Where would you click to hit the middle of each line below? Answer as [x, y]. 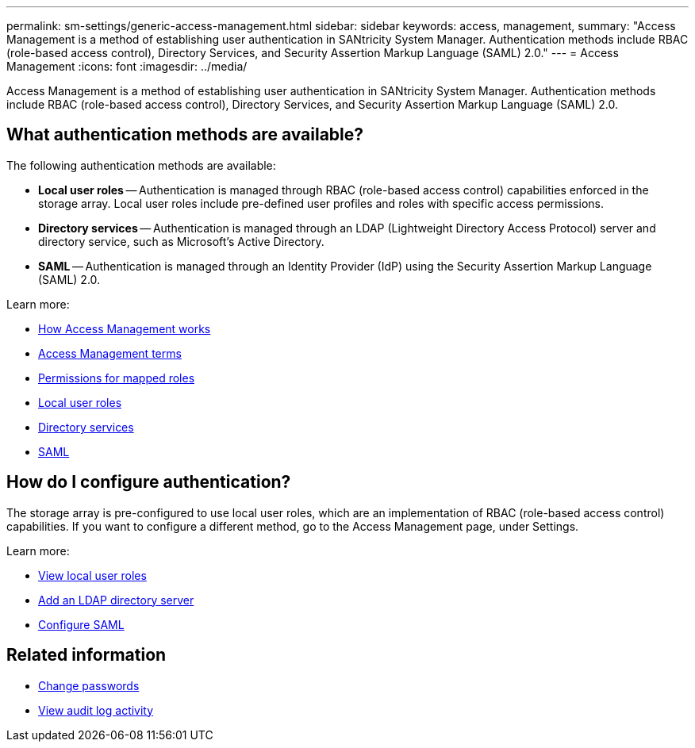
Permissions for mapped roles [117, 378]
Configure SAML [81, 624]
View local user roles [92, 575]
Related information [86, 655]
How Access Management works [125, 328]
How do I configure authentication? [149, 482]
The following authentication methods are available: [141, 165]
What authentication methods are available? [185, 135]
